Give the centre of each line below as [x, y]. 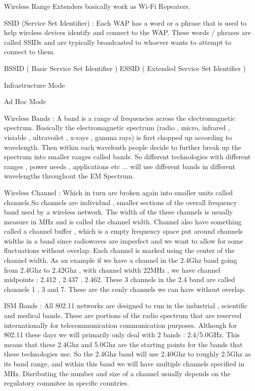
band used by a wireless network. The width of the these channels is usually [118, 212]
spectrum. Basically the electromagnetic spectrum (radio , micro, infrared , [117, 127]
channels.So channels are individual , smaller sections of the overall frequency [121, 202]
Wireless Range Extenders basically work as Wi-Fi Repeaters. [97, 6]
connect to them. [30, 52]
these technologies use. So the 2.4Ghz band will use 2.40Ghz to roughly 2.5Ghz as [127, 354]
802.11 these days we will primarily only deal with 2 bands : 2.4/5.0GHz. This [122, 335]
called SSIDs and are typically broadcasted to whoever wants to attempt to [118, 42]
